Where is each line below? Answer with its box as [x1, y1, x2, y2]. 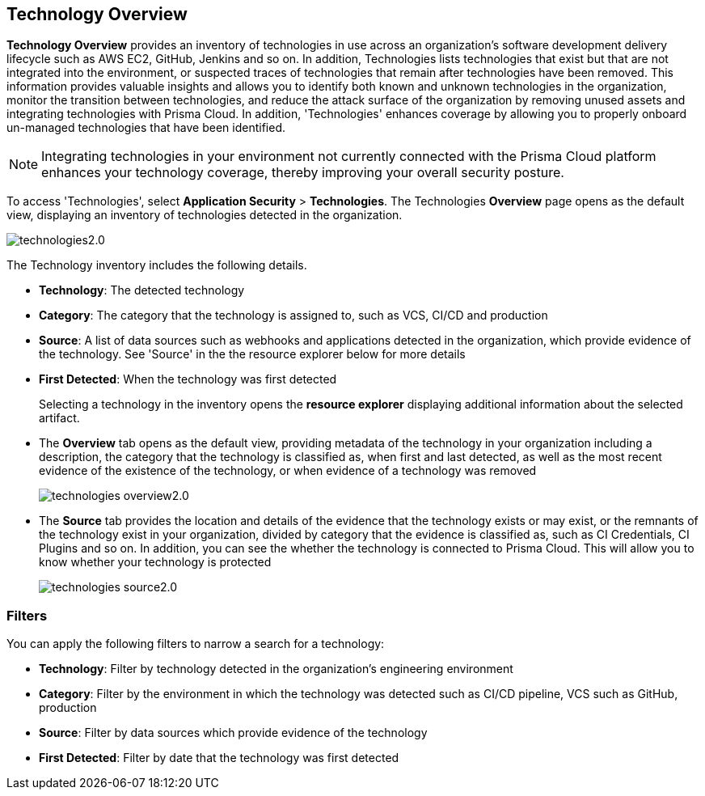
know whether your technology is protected [39, 555, 272, 569]
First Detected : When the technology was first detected [39, 372, 337, 387]
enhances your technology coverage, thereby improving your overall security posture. [41, 164, 564, 181]
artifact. [39, 411, 80, 426]
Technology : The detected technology [39, 283, 245, 298]
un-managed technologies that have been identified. [6, 121, 285, 135]
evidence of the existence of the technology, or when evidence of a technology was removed [39, 464, 537, 478]
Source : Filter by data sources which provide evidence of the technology [39, 726, 428, 740]
